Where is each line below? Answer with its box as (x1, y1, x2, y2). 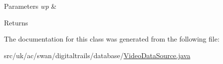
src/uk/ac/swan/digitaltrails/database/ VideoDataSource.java (4, 50, 190, 60)
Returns (4, 17, 28, 27)
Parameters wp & (4, 1, 56, 11)
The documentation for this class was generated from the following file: (4, 34, 220, 44)
